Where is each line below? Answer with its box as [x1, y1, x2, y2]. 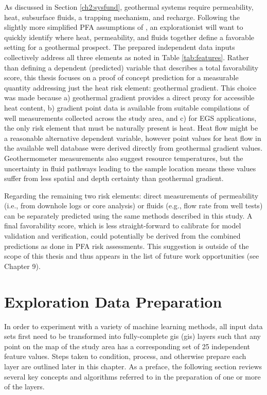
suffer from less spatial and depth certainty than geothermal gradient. [4, 173, 224, 184]
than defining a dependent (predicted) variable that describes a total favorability [4, 62, 259, 73]
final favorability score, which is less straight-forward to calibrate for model [4, 220, 241, 231]
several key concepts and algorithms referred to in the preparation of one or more [4, 371, 261, 382]
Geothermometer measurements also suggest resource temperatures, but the [4, 152, 243, 163]
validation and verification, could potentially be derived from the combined [4, 230, 241, 241]
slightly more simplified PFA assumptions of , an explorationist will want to [4, 22, 243, 32]
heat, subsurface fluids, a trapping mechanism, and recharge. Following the [4, 11, 240, 22]
